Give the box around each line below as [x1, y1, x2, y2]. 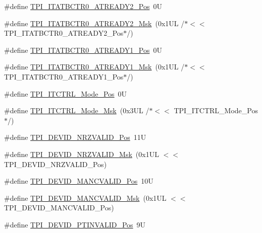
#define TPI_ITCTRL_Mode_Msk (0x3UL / [4, 105, 149, 116]
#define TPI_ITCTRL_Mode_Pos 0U [4, 88, 127, 99]
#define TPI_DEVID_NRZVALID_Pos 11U [4, 132, 146, 142]
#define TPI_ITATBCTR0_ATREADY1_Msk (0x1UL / [4, 61, 185, 72]
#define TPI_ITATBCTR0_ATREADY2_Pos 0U [4, 1, 162, 11]
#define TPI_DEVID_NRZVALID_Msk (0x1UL [4, 148, 159, 159]
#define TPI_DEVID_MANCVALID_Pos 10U [4, 176, 153, 186]
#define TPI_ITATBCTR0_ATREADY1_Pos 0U [4, 44, 162, 55]
